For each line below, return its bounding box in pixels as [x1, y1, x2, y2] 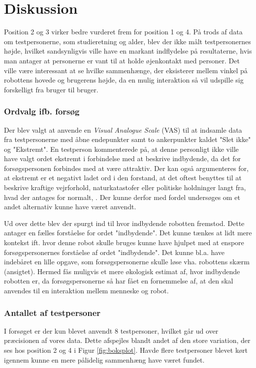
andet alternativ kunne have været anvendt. [4, 201, 136, 212]
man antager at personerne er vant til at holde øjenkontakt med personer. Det [4, 55, 240, 65]
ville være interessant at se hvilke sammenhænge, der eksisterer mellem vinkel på [4, 65, 248, 75]
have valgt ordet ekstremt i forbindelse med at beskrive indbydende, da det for [4, 153, 241, 164]
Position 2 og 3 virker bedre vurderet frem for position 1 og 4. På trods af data [4, 27, 243, 37]
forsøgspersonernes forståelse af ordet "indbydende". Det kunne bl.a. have [4, 247, 225, 257]
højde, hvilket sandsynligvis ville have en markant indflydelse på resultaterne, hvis [4, 46, 252, 56]
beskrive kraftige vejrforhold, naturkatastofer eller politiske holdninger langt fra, [4, 182, 246, 193]
